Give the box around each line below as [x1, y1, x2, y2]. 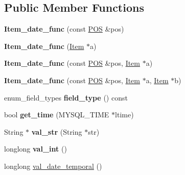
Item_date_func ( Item [4, 40, 84, 51]
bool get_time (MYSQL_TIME [4, 109, 109, 120]
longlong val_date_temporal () [4, 160, 102, 171]
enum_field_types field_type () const [4, 92, 128, 103]
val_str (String [31, 126, 82, 137]
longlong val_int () [4, 143, 67, 154]
